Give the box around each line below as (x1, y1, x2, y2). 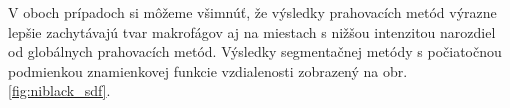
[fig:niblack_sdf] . (8, 80, 111, 101)
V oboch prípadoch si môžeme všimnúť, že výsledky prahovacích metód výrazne (8, 2, 497, 22)
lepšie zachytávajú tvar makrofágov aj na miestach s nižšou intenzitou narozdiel (8, 21, 496, 42)
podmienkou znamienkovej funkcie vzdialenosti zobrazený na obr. (8, 60, 408, 81)
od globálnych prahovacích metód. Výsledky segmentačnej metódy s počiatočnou (8, 41, 502, 62)
